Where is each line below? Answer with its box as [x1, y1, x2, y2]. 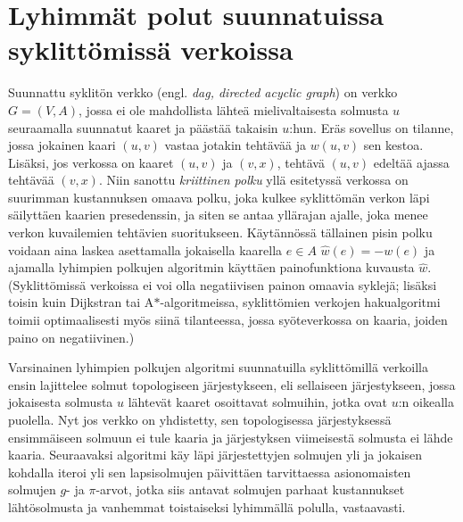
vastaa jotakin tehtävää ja [164, 136, 306, 154]
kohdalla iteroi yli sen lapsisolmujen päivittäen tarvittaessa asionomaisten [8, 462, 411, 481]
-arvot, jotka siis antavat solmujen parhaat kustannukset [95, 480, 405, 499]
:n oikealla [398, 393, 454, 411]
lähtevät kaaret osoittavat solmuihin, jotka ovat [128, 393, 387, 411]
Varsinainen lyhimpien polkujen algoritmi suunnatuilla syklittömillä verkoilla [8, 358, 429, 377]
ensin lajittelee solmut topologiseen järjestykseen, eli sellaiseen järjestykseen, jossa [8, 375, 456, 394]
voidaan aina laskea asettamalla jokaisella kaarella [8, 240, 283, 259]
